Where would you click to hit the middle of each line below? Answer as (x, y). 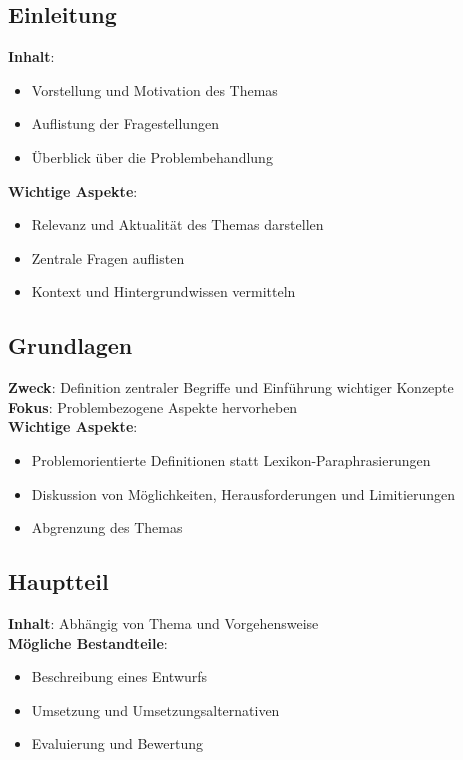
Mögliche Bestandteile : (88, 642)
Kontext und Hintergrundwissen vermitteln (163, 291)
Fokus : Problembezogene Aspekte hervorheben (153, 406)
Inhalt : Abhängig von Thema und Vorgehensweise (163, 622)
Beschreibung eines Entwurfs (119, 676)
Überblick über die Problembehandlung (152, 156)
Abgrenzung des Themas (107, 527)
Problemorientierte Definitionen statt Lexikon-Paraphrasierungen (231, 459)
